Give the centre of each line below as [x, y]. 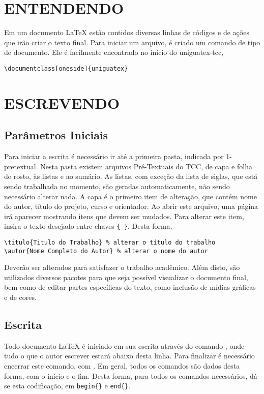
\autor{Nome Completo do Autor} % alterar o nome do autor [106, 251]
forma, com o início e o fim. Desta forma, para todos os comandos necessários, [126, 375]
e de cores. [20, 297]
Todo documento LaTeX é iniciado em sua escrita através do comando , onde [124, 345]
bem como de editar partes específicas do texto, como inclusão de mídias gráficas [130, 287]
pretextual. [21, 166]
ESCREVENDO [62, 102]
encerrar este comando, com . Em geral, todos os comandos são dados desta [122, 366]
